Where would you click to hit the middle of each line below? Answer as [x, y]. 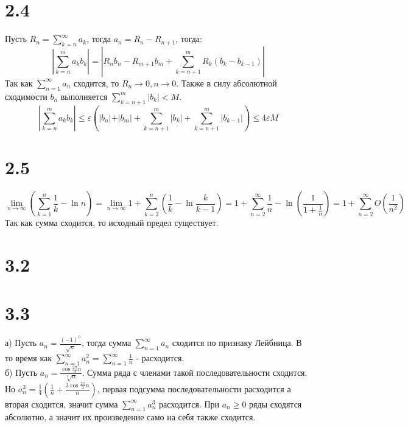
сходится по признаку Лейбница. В [237, 343]
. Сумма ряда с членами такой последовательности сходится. [195, 372]
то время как [28, 358]
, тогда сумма [106, 343]
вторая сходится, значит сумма [62, 404]
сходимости [26, 96]
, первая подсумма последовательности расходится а [194, 388]
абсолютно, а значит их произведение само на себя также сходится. [130, 417]
